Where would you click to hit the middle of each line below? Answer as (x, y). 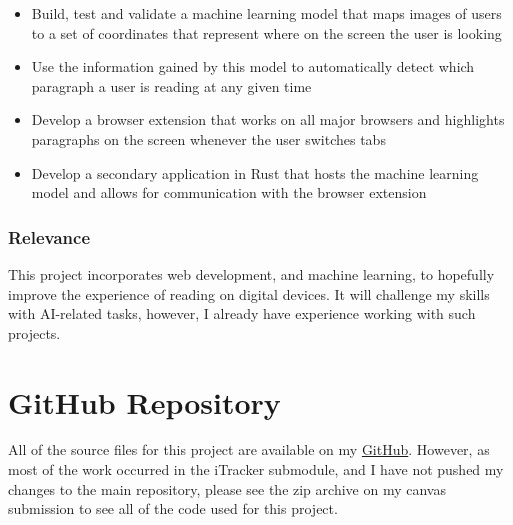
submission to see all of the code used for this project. (173, 508)
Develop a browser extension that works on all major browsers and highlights (268, 119)
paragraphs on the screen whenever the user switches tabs (208, 138)
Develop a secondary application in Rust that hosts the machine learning (255, 172)
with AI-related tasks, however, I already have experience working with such (242, 313)
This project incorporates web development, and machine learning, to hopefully (251, 273)
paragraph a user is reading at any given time (171, 85)
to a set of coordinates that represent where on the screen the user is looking (266, 32)
